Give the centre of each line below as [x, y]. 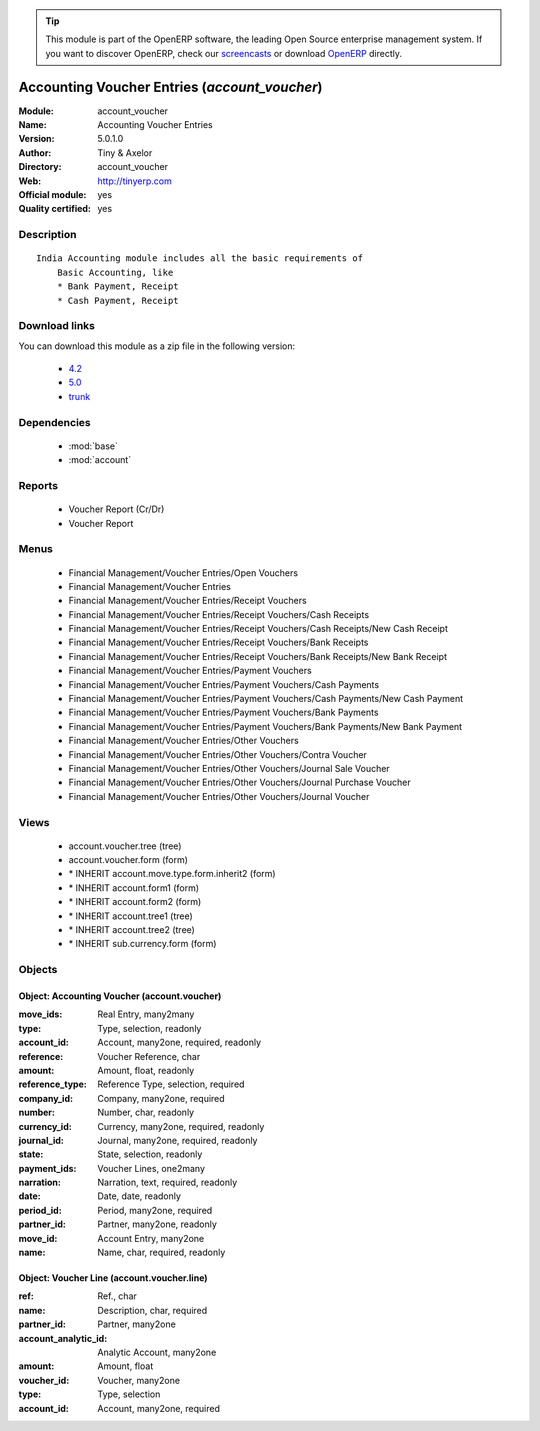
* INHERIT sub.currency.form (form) [142, 944]
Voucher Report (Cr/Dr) [116, 509]
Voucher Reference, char [149, 1056]
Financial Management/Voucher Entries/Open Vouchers [183, 572]
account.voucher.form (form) [128, 860]
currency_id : [45, 1126]
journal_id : [41, 1140]
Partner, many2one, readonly [157, 1224]
